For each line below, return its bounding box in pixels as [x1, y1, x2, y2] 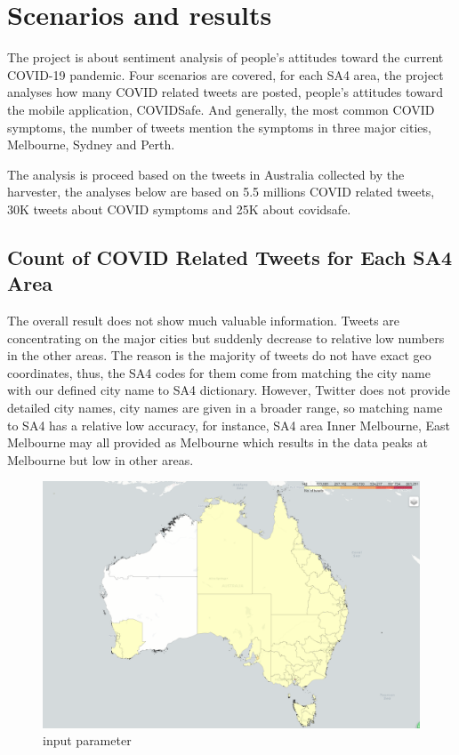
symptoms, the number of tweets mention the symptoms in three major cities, [7, 117, 431, 136]
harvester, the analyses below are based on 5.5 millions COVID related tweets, [7, 182, 435, 201]
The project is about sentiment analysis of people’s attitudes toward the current [7, 48, 444, 67]
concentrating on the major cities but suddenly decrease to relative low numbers [7, 328, 445, 347]
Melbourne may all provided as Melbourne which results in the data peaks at [7, 433, 428, 452]
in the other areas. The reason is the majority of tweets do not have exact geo [7, 346, 431, 365]
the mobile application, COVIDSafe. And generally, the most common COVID [7, 100, 435, 118]
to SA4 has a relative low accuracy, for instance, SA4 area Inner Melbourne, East [7, 415, 451, 434]
